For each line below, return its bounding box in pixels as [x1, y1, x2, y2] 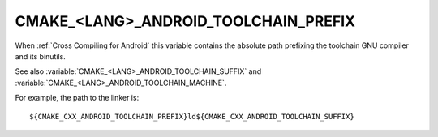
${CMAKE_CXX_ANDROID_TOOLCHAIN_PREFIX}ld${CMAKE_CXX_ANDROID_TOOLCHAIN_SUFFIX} [29, 112, 354, 121]
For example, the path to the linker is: [15, 93, 140, 103]
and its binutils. [15, 51, 67, 61]
